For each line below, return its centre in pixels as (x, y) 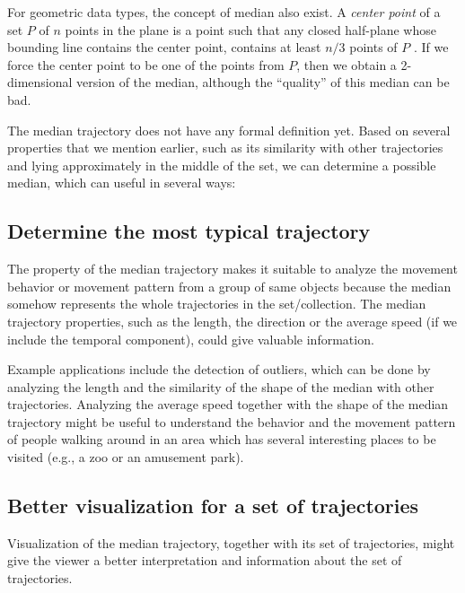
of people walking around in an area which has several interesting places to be (222, 439)
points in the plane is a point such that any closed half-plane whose (250, 29)
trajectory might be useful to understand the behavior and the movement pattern (232, 421)
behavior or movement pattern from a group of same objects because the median (229, 286)
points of (373, 47)
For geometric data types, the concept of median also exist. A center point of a (224, 12)
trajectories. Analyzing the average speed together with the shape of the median (228, 404)
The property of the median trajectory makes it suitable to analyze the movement (232, 269)
